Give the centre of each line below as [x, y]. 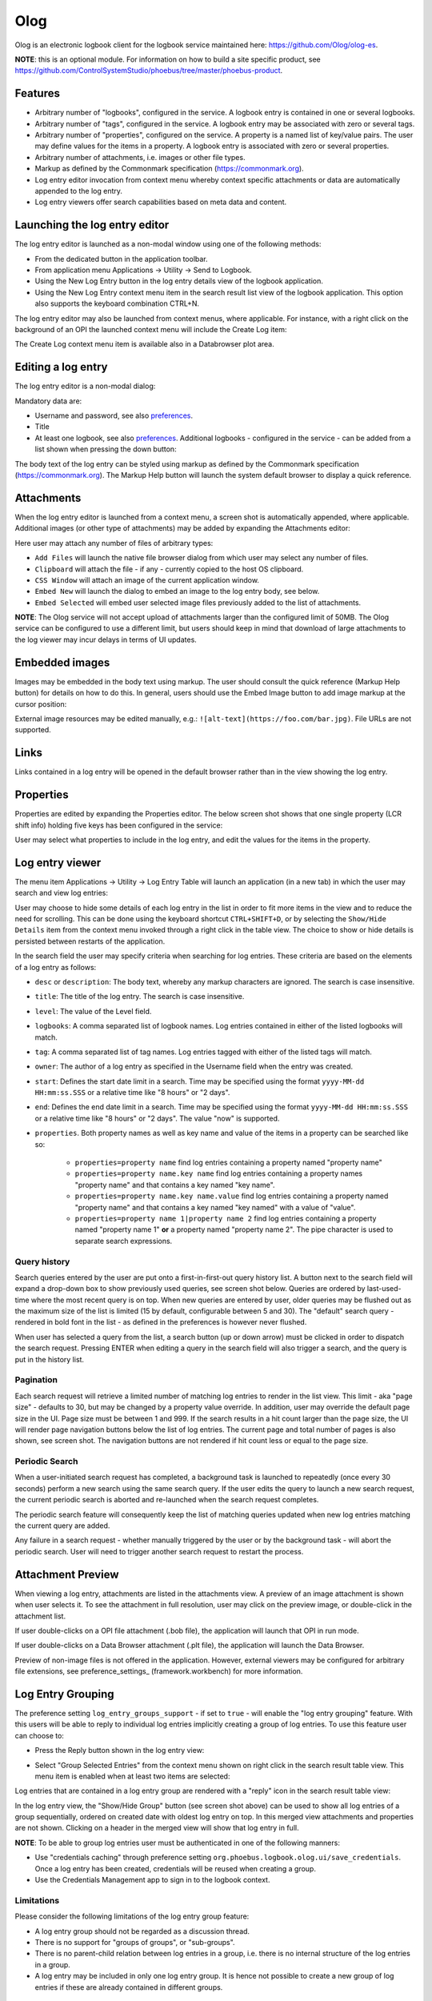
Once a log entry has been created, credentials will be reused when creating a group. [175, 1868]
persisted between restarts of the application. [90, 941]
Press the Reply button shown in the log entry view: [120, 1750]
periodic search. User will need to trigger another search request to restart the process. [159, 1551]
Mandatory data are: [48, 401]
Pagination [36, 1380]
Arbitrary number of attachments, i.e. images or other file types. [140, 157]
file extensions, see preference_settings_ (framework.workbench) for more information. [159, 1671]
